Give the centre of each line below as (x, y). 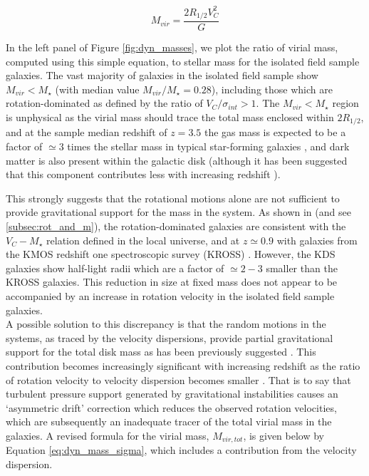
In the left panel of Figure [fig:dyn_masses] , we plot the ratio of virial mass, (172, 47)
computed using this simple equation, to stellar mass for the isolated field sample (183, 61)
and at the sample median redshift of (87, 132)
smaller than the (302, 268)
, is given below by (284, 435)
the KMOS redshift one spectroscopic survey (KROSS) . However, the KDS (171, 254)
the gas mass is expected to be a (275, 132)
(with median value (97, 89)
